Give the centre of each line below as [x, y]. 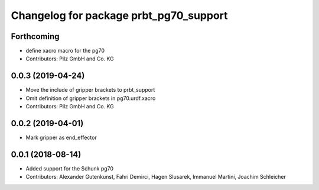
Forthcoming [35, 36]
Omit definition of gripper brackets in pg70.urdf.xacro [91, 98]
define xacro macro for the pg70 [65, 51]
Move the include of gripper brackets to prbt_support [90, 90]
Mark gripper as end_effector [61, 138]
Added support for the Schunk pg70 [70, 168]
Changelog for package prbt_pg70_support [119, 15]
